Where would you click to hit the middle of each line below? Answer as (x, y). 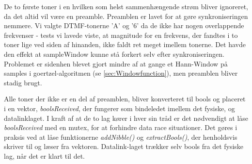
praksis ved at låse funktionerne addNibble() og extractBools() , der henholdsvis (121, 137)
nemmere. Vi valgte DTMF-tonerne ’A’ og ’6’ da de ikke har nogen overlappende (124, 25)
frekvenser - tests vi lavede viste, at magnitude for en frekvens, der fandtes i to (121, 35)
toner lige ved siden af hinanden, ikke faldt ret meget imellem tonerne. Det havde (125, 44)
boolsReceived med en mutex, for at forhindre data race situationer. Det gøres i (121, 127)
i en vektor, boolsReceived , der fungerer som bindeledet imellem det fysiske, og (119, 108)
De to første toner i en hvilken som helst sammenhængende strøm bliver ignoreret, (126, 6)
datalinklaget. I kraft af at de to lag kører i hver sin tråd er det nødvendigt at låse (126, 118)
